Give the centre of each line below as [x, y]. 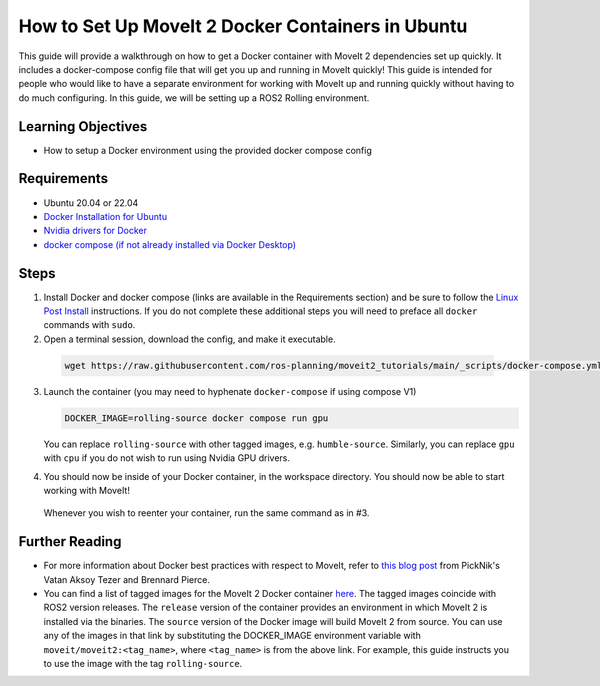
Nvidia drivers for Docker [95, 231]
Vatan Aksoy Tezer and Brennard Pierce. [126, 579]
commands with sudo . [89, 325]
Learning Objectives [83, 126]
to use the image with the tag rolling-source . [143, 663]
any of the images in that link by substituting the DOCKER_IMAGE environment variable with [232, 636]
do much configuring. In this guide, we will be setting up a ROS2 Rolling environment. [194, 97]
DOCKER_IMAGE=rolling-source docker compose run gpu [196, 418]
